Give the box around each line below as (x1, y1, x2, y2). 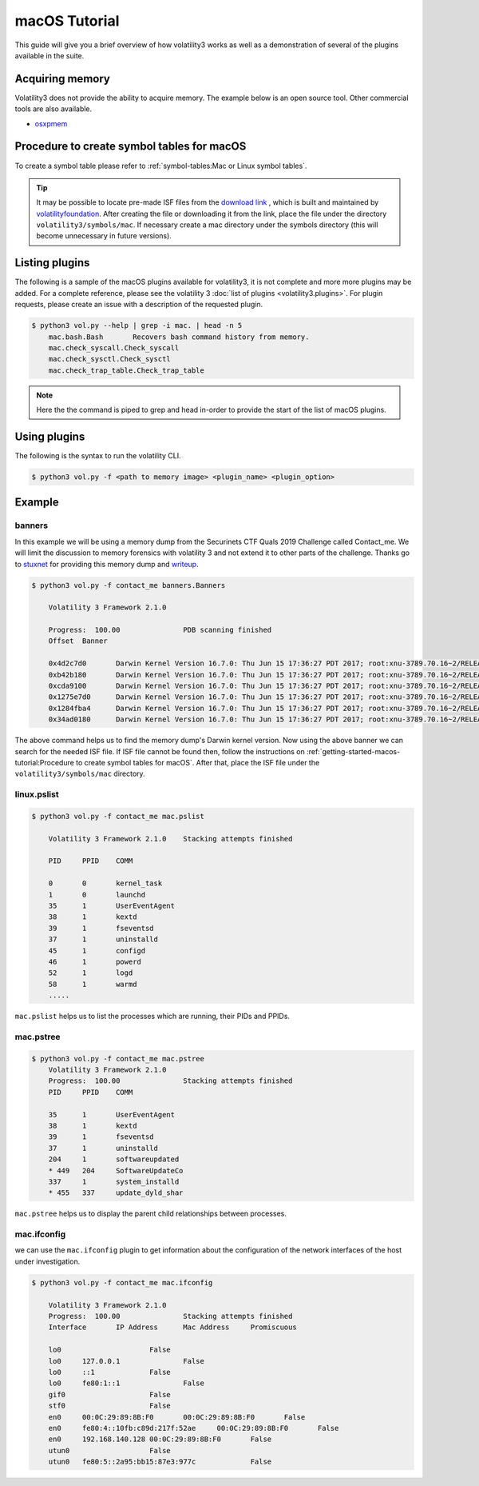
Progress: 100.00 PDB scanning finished (48, 625, 272, 635)
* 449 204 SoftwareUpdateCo (48, 1166, 184, 1175)
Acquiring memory (14, 72, 111, 86)
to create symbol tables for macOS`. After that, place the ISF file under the (76, 757, 320, 767)
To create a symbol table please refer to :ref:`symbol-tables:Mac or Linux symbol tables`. (14, 161, 307, 170)
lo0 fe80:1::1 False (48, 1379, 205, 1388)
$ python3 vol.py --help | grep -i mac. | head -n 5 (31, 321, 243, 330)
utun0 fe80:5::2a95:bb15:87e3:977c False (48, 1457, 272, 1467)
